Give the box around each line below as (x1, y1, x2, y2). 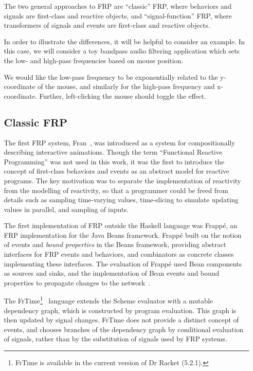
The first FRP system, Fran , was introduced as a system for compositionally (4, 137, 235, 147)
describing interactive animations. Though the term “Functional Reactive (4, 147, 222, 157)
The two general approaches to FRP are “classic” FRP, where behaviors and (4, 1, 232, 11)
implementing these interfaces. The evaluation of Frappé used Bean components (4, 258, 242, 268)
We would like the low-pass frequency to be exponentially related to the (4, 71, 218, 82)
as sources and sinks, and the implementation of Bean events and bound (4, 268, 219, 278)
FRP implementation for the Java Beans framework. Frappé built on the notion (4, 230, 242, 240)
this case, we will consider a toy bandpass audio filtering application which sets (4, 46, 240, 56)
